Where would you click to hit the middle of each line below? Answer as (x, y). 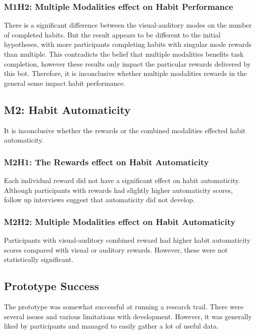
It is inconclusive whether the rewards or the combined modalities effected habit (125, 130)
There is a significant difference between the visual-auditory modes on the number (128, 25)
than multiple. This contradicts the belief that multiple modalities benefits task (124, 54)
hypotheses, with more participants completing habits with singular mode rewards (128, 44)
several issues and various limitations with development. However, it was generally (128, 316)
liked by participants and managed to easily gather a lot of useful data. (111, 326)
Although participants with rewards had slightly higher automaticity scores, (118, 190)
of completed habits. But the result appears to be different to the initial (112, 34)
